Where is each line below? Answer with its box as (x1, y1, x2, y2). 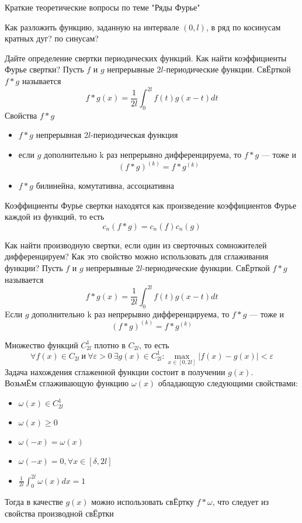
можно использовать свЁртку (91, 496, 194, 508)
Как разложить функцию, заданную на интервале (5, 20, 179, 33)
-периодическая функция (91, 129, 178, 141)
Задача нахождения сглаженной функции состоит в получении (5, 365, 225, 377)
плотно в (94, 338, 126, 351)
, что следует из (212, 496, 269, 508)
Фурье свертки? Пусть (5, 63, 84, 75)
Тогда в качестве (5, 496, 63, 508)
